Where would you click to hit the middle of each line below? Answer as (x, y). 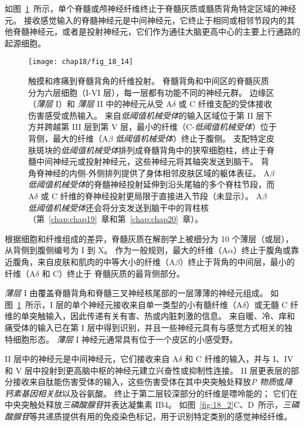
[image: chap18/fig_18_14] (81, 62)
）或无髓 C (267, 304)
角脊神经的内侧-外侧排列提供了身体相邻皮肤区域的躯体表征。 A (149, 172)
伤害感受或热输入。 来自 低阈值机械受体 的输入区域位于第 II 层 (146, 115)
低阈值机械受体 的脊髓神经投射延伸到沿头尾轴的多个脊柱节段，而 (151, 184)
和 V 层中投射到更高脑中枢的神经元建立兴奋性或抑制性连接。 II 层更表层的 (148, 370)
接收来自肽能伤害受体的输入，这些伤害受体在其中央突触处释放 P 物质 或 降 (152, 382)
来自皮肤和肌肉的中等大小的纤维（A (106, 261)
